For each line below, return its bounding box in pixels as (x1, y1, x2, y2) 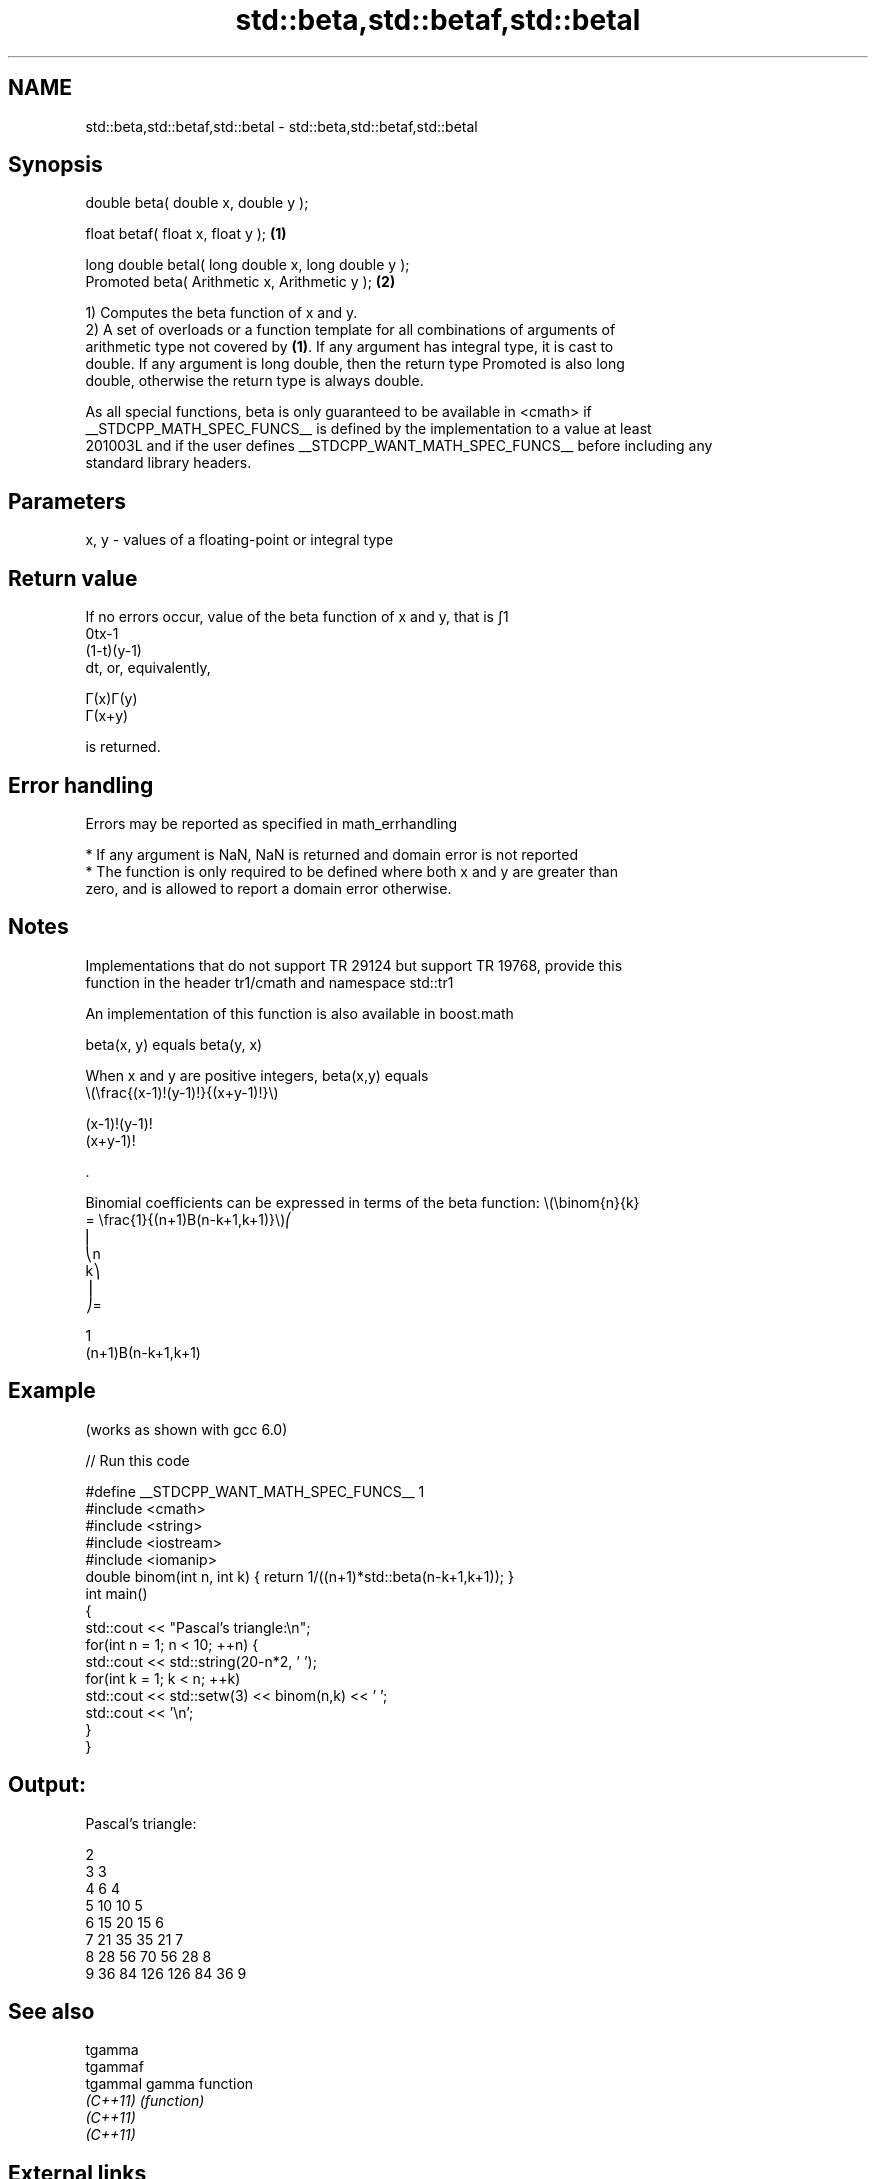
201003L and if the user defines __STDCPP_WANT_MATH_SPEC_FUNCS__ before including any (85, 437, 713, 455)
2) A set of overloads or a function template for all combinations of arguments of (85, 321, 616, 339)
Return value (8, 565, 138, 591)
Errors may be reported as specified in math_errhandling (85, 814, 458, 832)
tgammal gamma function (85, 2075, 254, 2093)
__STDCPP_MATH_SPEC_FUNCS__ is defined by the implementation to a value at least (85, 420, 652, 438)
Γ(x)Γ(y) (85, 690, 138, 708)
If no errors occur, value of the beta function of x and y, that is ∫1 (85, 608, 509, 626)
